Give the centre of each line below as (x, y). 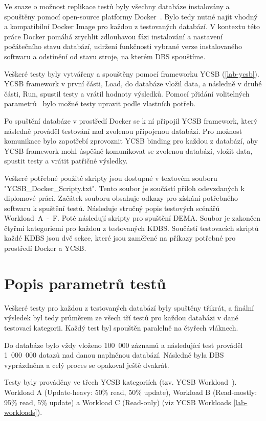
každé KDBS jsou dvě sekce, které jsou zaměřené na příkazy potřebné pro (120, 238)
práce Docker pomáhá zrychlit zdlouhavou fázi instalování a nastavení (114, 36)
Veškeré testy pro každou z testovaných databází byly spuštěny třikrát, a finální (129, 307)
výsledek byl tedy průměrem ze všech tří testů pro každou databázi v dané (121, 318)
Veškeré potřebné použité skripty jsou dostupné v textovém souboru (111, 178)
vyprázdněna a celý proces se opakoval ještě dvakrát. (87, 365)
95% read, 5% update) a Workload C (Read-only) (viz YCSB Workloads (118, 402)
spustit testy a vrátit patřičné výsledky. (66, 161)
